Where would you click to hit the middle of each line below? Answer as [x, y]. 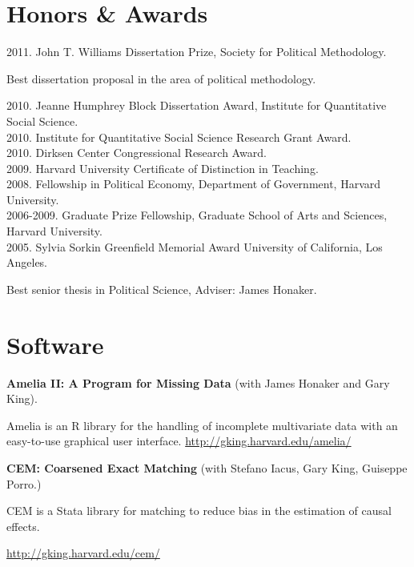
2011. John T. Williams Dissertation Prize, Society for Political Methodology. [197, 52]
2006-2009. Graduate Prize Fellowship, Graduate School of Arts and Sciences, [197, 215]
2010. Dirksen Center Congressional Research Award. [137, 153]
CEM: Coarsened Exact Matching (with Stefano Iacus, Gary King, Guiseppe [207, 467]
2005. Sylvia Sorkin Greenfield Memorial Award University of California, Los [195, 246]
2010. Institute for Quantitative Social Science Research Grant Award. [179, 137]
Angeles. [27, 262]
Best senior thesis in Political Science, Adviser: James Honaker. [162, 289]
